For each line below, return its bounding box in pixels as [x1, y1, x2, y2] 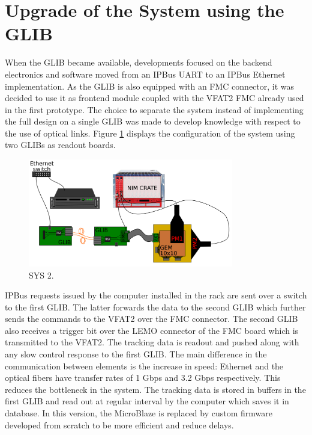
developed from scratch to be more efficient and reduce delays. [5, 418, 234, 431]
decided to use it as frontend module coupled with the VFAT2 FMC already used [5, 91, 304, 104]
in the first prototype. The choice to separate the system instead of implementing [5, 103, 304, 116]
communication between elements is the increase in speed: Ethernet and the [5, 359, 284, 372]
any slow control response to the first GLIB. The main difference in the [5, 348, 267, 360]
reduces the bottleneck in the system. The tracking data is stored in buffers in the [5, 383, 306, 395]
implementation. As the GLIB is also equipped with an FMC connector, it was [5, 79, 295, 92]
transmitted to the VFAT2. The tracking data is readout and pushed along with [5, 336, 299, 348]
